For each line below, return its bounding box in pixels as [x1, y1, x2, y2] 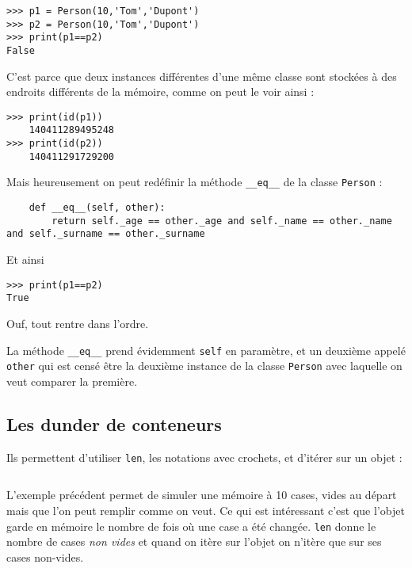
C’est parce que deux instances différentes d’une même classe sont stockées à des [6, 67, 397, 84]
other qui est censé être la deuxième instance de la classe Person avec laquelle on [6, 357, 402, 374]
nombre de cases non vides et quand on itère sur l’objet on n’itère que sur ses [6, 533, 382, 550]
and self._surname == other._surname [6, 228, 205, 240]
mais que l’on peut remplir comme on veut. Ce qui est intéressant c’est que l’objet [6, 501, 405, 518]
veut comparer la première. [6, 372, 138, 389]
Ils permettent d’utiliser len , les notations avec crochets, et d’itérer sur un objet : [6, 448, 402, 465]
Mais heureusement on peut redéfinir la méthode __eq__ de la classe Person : [6, 173, 383, 190]
